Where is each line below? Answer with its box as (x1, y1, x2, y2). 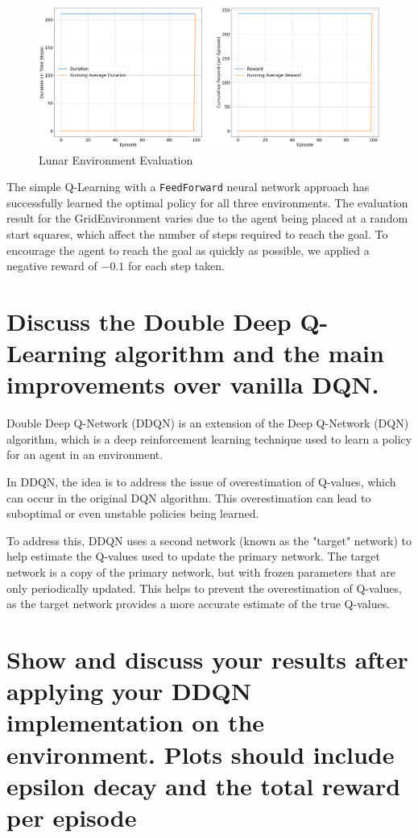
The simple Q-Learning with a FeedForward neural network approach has (6, 178, 370, 195)
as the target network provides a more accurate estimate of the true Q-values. (6, 595, 391, 612)
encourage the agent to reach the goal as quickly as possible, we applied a (6, 241, 370, 258)
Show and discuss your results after (6, 643, 408, 675)
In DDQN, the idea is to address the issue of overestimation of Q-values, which (6, 473, 396, 490)
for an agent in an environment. (6, 446, 163, 463)
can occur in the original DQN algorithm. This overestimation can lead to (6, 489, 371, 506)
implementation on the (6, 706, 265, 739)
